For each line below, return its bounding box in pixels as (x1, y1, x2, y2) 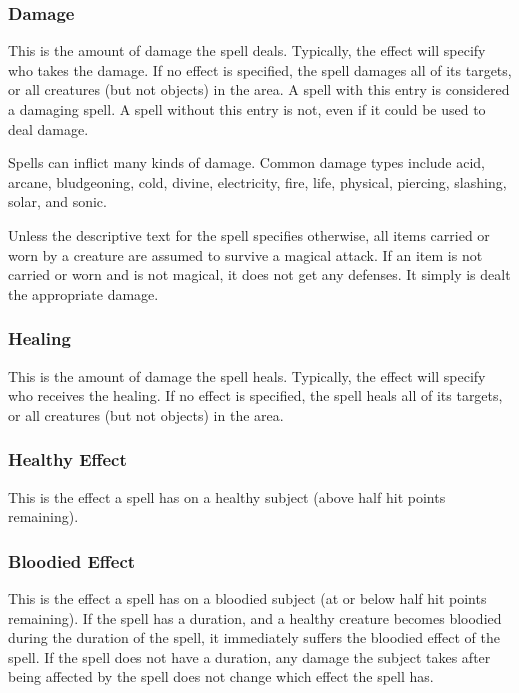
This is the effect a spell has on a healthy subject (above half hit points (8, 486, 446, 507)
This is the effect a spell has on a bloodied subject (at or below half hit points (8, 587, 487, 608)
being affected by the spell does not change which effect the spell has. (8, 666, 434, 687)
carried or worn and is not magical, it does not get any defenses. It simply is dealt (8, 264, 511, 285)
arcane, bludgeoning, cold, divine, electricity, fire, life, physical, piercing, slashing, (8, 171, 507, 192)
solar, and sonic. (8, 191, 107, 212)
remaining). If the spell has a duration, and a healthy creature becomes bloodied (8, 607, 502, 628)
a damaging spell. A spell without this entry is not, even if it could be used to (8, 99, 486, 119)
